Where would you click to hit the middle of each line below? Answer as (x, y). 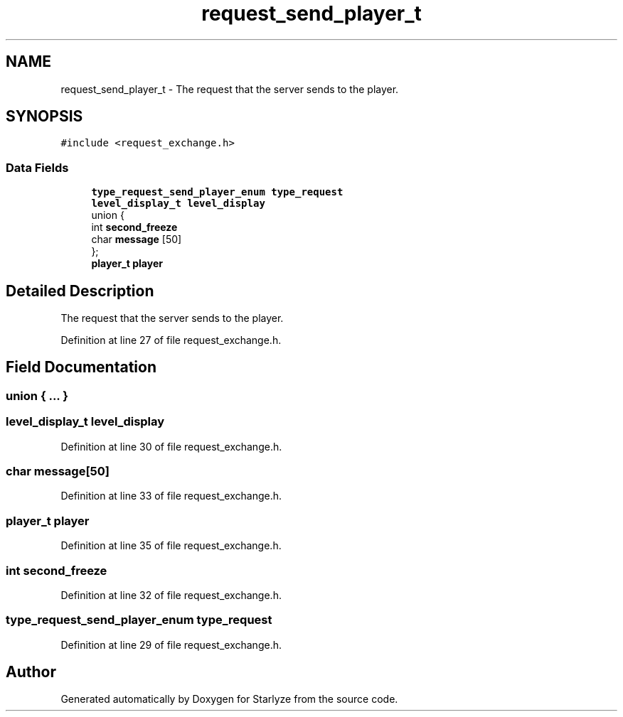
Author (31, 672)
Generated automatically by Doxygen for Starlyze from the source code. (229, 699)
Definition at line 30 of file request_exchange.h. (171, 446)
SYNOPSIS (44, 117)
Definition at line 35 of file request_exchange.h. (171, 546)
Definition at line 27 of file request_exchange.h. (171, 340)
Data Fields (37, 167)
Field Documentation (81, 367)
